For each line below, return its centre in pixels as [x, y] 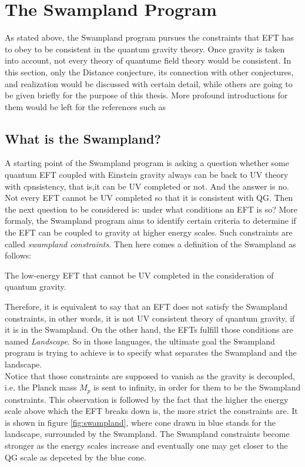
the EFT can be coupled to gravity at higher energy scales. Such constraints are [149, 232]
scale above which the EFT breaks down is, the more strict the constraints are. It [151, 411]
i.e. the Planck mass [41, 387]
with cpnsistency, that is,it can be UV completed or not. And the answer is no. [147, 186]
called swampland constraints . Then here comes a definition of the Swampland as [150, 244]
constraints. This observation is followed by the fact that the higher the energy [147, 399]
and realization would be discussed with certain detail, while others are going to [149, 83]
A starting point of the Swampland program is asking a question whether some [147, 163]
